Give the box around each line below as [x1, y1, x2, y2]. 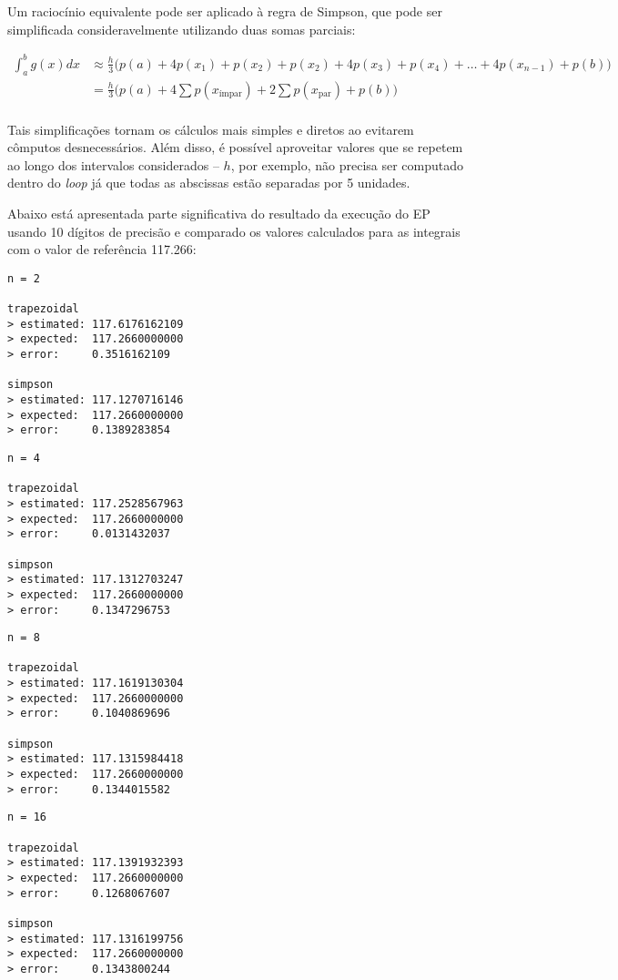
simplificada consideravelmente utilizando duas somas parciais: [7, 19, 356, 38]
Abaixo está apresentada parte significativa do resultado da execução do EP [7, 203, 431, 222]
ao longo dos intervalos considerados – [7, 155, 219, 174]
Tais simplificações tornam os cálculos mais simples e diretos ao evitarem [7, 119, 414, 138]
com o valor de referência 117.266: [7, 240, 197, 259]
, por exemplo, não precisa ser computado [230, 155, 464, 174]
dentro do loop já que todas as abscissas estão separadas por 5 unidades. [7, 173, 410, 192]
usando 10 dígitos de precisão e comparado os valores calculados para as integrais [7, 221, 461, 240]
